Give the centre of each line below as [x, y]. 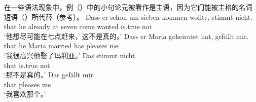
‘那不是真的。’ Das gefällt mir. [50, 75]
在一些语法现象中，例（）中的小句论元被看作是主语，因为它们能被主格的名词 [128, 7]
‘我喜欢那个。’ [25, 94]
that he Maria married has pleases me [61, 46]
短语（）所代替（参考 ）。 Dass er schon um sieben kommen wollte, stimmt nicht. [128, 17]
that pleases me [28, 84]
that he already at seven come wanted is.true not [78, 26]
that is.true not [27, 65]
